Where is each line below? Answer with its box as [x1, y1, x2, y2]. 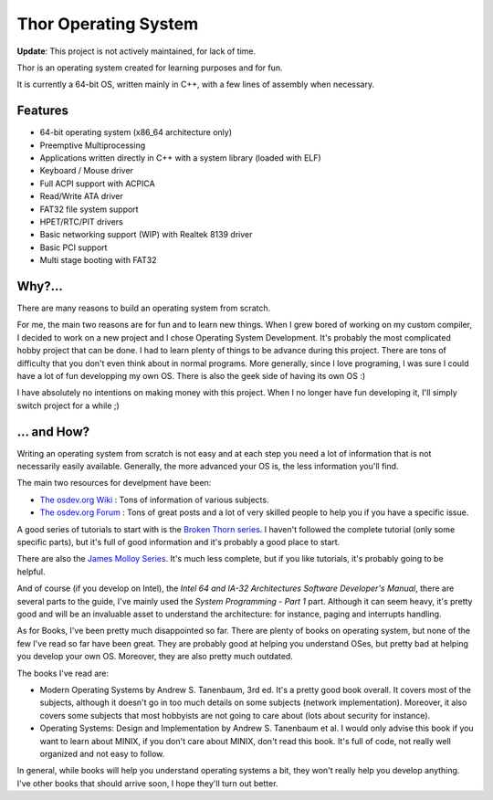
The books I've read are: [16, 668, 110, 679]
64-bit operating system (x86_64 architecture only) [39, 127, 233, 138]
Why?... [16, 279, 63, 294]
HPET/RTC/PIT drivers [39, 216, 123, 227]
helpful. [16, 566, 46, 577]
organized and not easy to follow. [39, 748, 165, 759]
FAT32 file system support [39, 204, 139, 215]
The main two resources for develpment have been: [16, 478, 212, 489]
